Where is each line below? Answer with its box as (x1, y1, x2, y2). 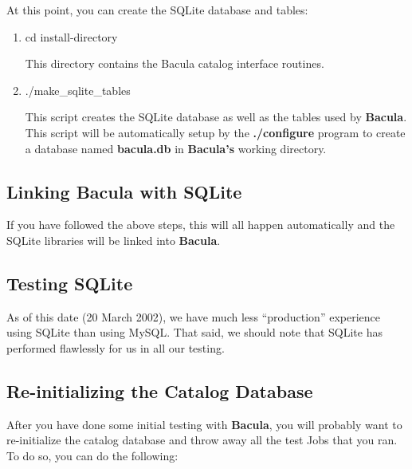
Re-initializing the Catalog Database (6, 378, 313, 403)
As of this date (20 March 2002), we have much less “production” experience (6, 308, 380, 325)
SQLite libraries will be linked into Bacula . (6, 231, 221, 248)
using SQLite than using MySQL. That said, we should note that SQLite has (6, 324, 383, 341)
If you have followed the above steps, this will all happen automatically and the (6, 216, 395, 233)
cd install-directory (25, 28, 118, 45)
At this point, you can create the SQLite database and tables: (6, 2, 308, 18)
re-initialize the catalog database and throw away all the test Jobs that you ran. (6, 432, 398, 448)
